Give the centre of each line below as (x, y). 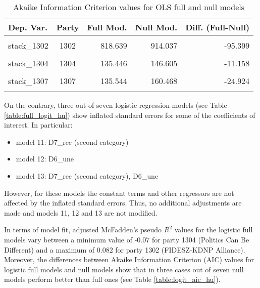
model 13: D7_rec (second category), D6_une (87, 175)
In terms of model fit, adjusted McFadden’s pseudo (83, 230)
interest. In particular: (38, 125)
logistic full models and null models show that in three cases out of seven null (124, 269)
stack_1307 (28, 81)
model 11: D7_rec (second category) (72, 141)
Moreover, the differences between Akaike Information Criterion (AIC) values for (129, 259)
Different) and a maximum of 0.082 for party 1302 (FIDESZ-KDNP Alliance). (125, 249)
